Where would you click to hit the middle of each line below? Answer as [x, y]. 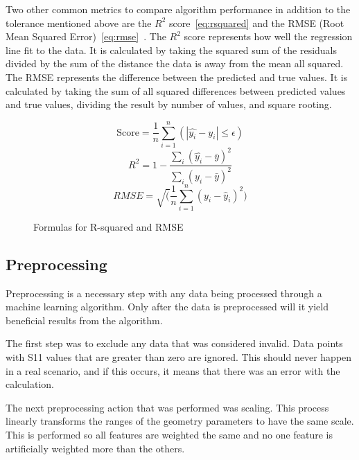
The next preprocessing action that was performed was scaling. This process [167, 407]
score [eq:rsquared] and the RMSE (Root [257, 23]
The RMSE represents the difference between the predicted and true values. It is [177, 77]
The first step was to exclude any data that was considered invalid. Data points [174, 343]
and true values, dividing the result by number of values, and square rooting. [169, 104]
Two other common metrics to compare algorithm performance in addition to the [178, 9]
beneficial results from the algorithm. [84, 320]
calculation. [30, 384]
